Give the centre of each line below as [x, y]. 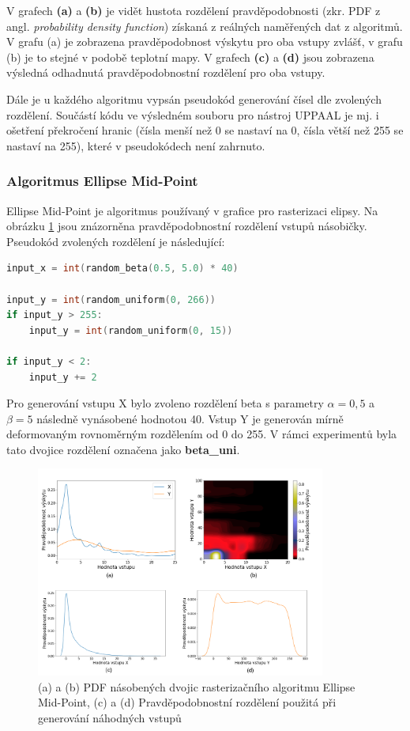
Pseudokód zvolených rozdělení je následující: [116, 241]
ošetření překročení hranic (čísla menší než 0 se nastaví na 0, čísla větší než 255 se [205, 130]
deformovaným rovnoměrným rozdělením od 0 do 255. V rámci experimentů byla [202, 434]
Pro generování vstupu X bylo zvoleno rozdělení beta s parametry [165, 403]
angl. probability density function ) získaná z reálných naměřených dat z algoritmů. [205, 26]
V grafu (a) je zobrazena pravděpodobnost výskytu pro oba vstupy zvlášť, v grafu [205, 42]
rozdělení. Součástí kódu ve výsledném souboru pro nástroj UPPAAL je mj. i [193, 114]
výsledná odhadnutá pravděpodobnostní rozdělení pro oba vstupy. [166, 72]
